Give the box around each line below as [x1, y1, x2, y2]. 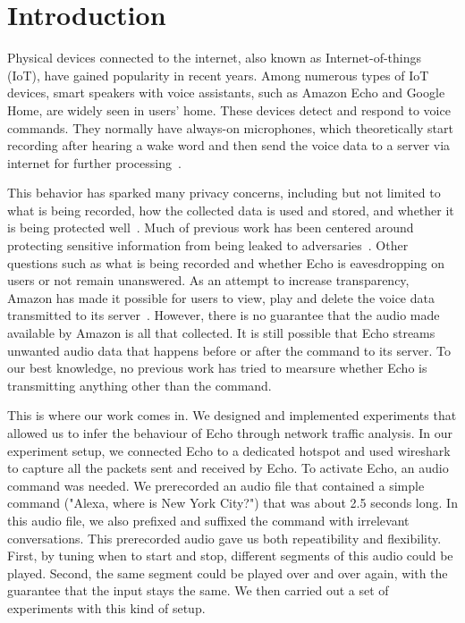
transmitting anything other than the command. [7, 375, 272, 394]
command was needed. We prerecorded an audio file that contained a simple [7, 476, 425, 494]
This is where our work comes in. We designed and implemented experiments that [7, 406, 457, 425]
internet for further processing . [7, 153, 182, 172]
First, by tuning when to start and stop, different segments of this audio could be [7, 546, 453, 565]
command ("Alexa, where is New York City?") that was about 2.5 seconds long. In [7, 493, 458, 512]
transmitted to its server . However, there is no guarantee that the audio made [7, 306, 440, 324]
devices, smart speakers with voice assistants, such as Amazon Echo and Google [7, 83, 445, 102]
